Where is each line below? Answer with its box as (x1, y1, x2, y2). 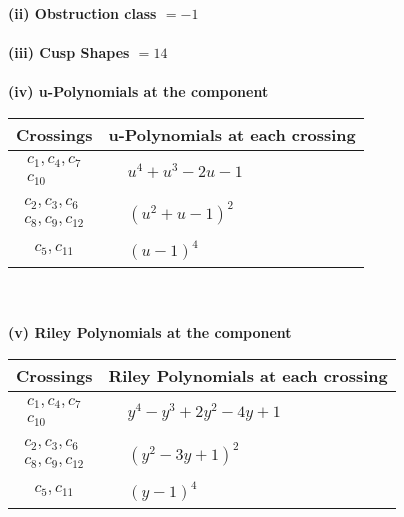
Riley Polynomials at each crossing (108, 364, 388, 388)
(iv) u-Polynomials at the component (8, 81, 269, 102)
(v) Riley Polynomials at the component (8, 322, 292, 343)
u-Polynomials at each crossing (108, 122, 356, 146)
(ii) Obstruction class (8, 3, 157, 23)
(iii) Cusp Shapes (8, 42, 130, 63)
